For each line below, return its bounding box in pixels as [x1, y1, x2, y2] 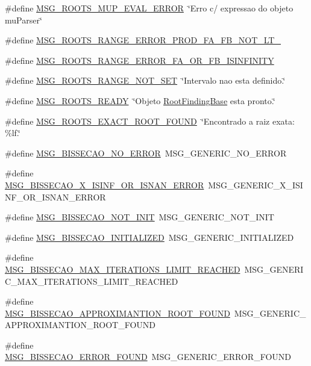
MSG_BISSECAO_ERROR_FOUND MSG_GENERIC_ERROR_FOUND [5, 350, 291, 363]
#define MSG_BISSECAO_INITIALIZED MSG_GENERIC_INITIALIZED [5, 231, 294, 243]
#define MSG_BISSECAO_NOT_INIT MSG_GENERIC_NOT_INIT [5, 211, 274, 223]
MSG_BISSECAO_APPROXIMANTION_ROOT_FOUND [5, 306, 230, 319]
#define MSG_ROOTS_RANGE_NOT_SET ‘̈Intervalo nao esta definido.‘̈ [5, 74, 286, 87]
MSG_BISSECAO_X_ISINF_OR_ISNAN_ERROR [5, 178, 204, 191]
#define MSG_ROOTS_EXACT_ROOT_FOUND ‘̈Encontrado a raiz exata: [5, 114, 295, 127]
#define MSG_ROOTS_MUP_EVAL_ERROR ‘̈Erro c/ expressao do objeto [5, 2, 294, 14]
